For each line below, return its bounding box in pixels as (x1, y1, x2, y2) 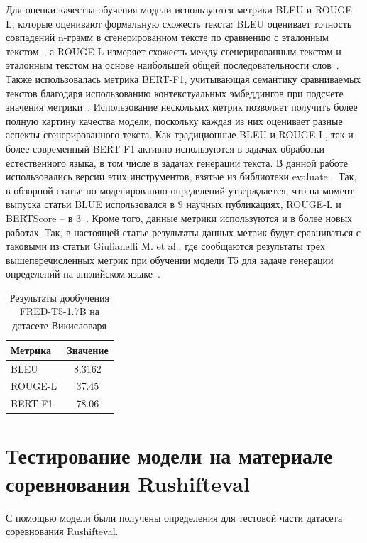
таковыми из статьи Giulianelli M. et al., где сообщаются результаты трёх (6, 238, 326, 253)
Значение (67, 342, 109, 357)
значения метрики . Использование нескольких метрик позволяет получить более (6, 99, 358, 114)
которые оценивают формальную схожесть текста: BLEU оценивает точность (18, 16, 352, 31)
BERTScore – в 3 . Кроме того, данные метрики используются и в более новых (6, 210, 353, 225)
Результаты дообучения (9, 290, 109, 305)
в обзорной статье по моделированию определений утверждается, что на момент (6, 182, 354, 197)
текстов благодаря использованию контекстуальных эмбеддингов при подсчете (6, 85, 344, 100)
